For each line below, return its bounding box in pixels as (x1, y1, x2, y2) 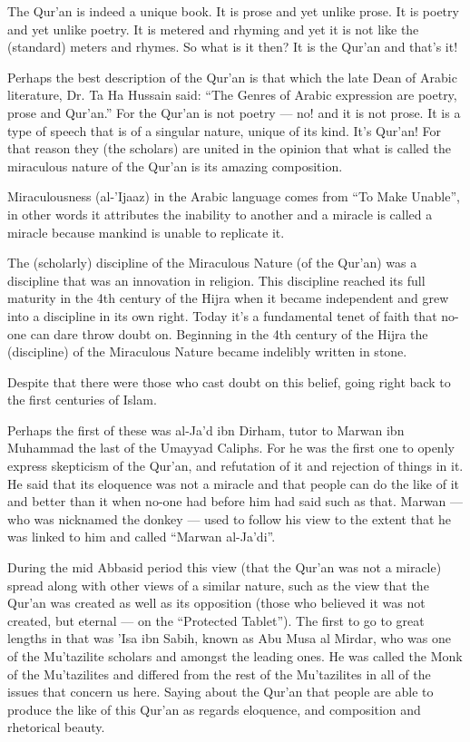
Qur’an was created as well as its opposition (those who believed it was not (7, 593, 426, 612)
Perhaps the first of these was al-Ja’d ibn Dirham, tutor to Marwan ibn (7, 420, 405, 439)
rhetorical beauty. (7, 718, 105, 737)
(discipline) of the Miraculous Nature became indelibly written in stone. (7, 342, 407, 361)
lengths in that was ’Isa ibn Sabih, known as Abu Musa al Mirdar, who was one (7, 629, 452, 648)
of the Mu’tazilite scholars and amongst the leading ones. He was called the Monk (7, 647, 463, 665)
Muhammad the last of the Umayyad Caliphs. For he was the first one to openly (7, 438, 455, 457)
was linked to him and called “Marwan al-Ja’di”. (7, 527, 276, 546)
